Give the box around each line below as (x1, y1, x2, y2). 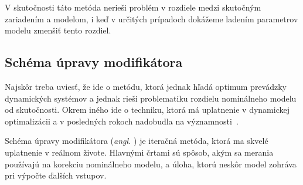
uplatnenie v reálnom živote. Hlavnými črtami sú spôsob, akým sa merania (5, 146, 274, 158)
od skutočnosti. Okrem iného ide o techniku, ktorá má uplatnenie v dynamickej (5, 103, 290, 116)
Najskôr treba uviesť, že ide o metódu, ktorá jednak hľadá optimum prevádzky (5, 80, 287, 92)
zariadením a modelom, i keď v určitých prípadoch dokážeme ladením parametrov (5, 12, 298, 25)
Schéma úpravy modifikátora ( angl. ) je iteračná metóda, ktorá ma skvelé (5, 134, 268, 147)
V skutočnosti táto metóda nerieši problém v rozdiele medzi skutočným (5, 1, 261, 13)
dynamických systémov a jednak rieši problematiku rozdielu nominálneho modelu (5, 92, 297, 104)
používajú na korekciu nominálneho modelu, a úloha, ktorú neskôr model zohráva (5, 157, 297, 170)
